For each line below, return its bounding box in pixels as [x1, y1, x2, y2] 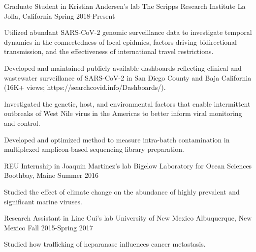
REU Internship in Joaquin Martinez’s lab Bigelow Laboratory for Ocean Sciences [4, 160, 252, 170]
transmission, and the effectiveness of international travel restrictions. [4, 46, 214, 56]
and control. [4, 117, 40, 128]
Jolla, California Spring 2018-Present [4, 10, 115, 21]
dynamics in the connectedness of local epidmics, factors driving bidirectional [4, 36, 237, 47]
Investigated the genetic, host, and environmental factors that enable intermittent [4, 98, 251, 109]
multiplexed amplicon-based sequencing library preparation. [4, 144, 184, 154]
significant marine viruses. [4, 196, 82, 206]
